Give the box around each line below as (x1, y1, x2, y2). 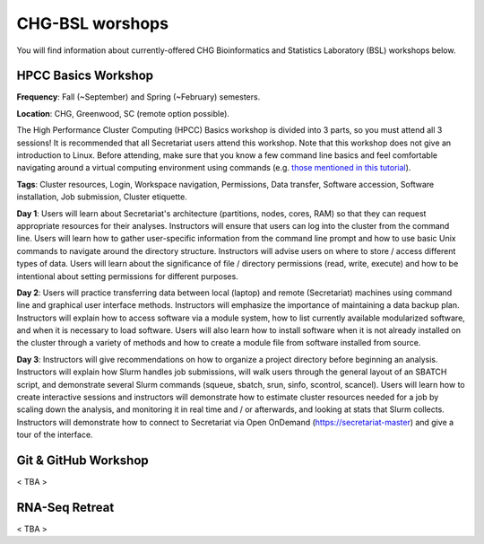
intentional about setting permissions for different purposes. (16, 270, 239, 282)
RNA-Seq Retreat (16, 499, 115, 515)
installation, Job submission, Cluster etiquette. (16, 191, 187, 202)
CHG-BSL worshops (16, 13, 169, 33)
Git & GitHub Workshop (16, 453, 149, 469)
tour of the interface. (16, 429, 93, 440)
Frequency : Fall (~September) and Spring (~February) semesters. (16, 92, 261, 102)
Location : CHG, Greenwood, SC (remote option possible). (16, 108, 230, 118)
